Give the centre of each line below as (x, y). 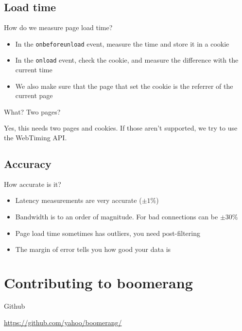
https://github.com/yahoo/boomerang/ (63, 322)
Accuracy (28, 164)
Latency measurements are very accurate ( (78, 200)
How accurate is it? (33, 184)
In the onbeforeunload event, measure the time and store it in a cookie (122, 43)
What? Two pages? (32, 111)
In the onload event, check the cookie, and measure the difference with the (127, 60)
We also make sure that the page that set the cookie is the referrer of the (124, 86)
